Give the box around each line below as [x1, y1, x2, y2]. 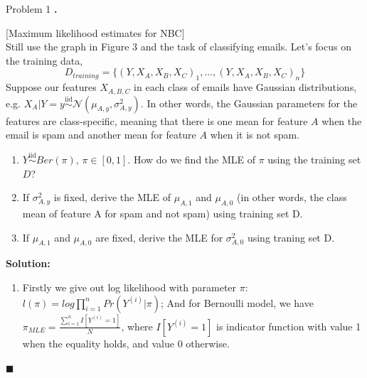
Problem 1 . [6, 1, 58, 16]
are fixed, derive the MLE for [95, 229, 223, 244]
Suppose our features [6, 80, 97, 94]
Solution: [6, 256, 50, 271]
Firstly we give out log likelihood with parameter [22, 280, 237, 294]
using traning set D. [247, 229, 335, 244]
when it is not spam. [210, 127, 300, 142]
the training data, [6, 53, 83, 67]
